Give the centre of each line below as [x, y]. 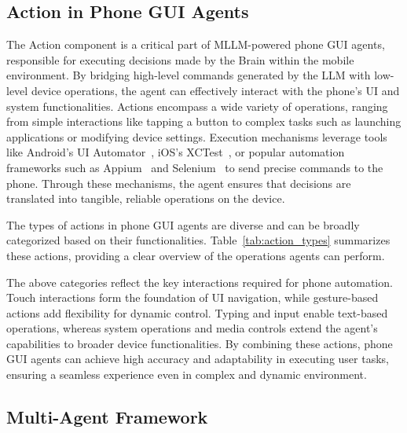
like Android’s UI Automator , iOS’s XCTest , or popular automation [176, 152]
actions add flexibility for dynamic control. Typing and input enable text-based [197, 312]
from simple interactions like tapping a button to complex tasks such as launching [204, 121]
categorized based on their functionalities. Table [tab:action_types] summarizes [198, 240]
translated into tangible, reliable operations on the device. [146, 198]
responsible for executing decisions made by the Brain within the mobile [180, 59]
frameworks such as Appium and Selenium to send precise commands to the [195, 167]
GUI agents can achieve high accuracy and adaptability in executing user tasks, [198, 359]
